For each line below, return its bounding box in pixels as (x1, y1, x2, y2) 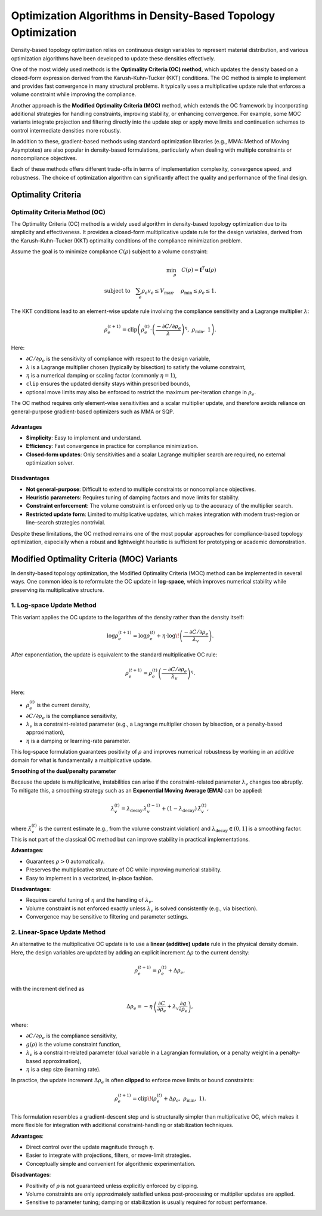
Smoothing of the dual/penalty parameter (11, 767, 116, 775)
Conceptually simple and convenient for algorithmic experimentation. (26, 1160, 196, 1167)
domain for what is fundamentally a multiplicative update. (11, 756, 152, 764)
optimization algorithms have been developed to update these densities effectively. (11, 54, 215, 62)
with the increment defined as (11, 985, 85, 993)
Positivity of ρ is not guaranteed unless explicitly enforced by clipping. (26, 1182, 199, 1189)
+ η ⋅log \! (156, 632, 180, 639)
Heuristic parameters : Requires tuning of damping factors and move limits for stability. (26, 493, 240, 501)
